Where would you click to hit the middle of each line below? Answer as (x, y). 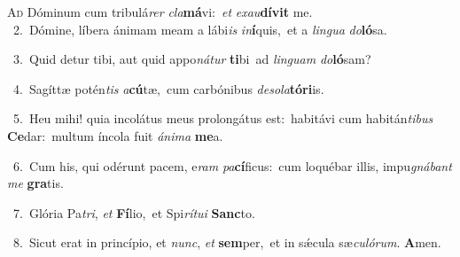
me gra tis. (35, 183)
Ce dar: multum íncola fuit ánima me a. (115, 135)
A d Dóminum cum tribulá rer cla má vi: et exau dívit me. (160, 12)
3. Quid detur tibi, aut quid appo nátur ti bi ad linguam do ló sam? (192, 59)
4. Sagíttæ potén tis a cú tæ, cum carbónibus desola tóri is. (168, 88)
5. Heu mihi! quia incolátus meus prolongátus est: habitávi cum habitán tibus (223, 118)
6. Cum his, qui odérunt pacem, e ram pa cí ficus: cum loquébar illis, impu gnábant (232, 165)
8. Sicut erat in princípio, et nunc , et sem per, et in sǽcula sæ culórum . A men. (227, 242)
